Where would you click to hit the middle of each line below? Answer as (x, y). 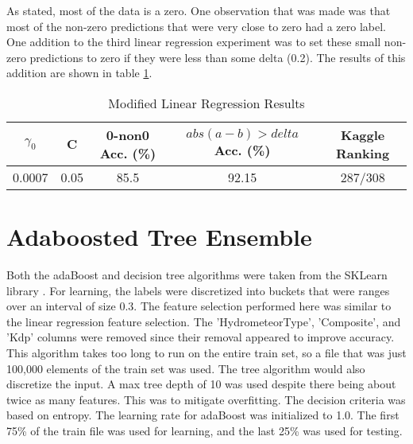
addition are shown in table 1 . (79, 73)
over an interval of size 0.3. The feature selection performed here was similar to (199, 306)
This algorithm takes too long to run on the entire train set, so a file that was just (206, 353)
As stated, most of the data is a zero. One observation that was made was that (199, 10)
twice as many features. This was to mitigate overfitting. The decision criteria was (206, 399)
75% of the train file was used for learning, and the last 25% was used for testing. (205, 431)
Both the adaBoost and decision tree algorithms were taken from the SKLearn (197, 275)
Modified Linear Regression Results (206, 103)
